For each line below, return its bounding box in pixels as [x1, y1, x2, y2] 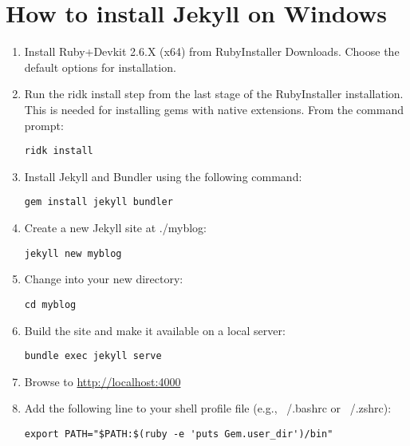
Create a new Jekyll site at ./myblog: [24, 219, 207, 235]
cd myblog [24, 298, 77, 310]
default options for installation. [24, 58, 176, 75]
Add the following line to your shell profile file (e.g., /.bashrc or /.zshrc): [24, 400, 392, 416]
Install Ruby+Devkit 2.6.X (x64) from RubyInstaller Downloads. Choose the [24, 43, 400, 60]
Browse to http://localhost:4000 [24, 373, 181, 389]
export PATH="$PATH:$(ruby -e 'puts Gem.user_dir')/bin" [24, 428, 333, 440]
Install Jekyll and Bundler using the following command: [24, 168, 302, 184]
